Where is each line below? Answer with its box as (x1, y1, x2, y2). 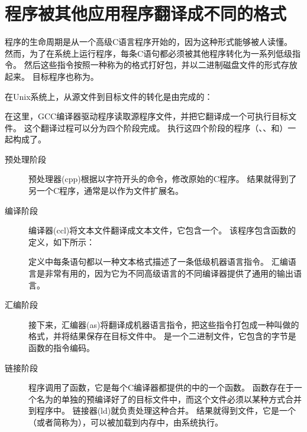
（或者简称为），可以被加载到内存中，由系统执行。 (28, 415, 223, 428)
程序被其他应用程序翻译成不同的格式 (5, 1, 287, 25)
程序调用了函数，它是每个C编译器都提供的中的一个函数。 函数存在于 (28, 381, 294, 394)
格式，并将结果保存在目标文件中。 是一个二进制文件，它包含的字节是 (28, 330, 296, 342)
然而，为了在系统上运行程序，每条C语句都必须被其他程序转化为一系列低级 (5, 47, 293, 59)
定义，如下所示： (28, 235, 95, 248)
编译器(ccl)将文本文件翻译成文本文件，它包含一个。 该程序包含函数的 (28, 224, 296, 236)
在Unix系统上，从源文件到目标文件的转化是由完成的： (5, 90, 213, 102)
